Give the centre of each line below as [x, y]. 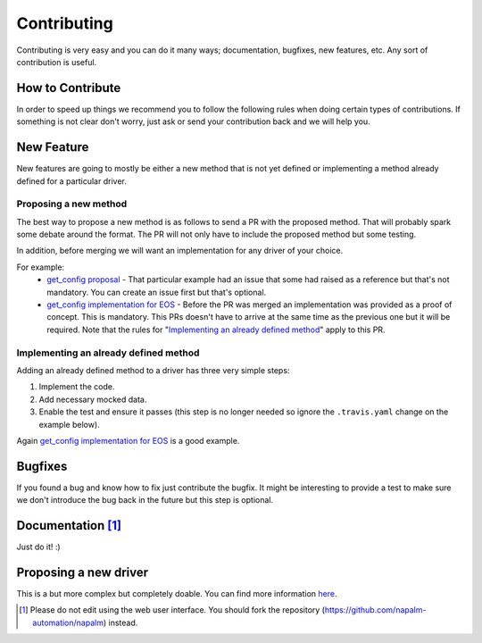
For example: [41, 267]
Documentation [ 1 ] [69, 526]
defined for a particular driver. [71, 181]
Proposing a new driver [83, 572]
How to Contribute [69, 88]
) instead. [120, 622]
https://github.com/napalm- [375, 610]
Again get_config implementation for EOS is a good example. [128, 440]
